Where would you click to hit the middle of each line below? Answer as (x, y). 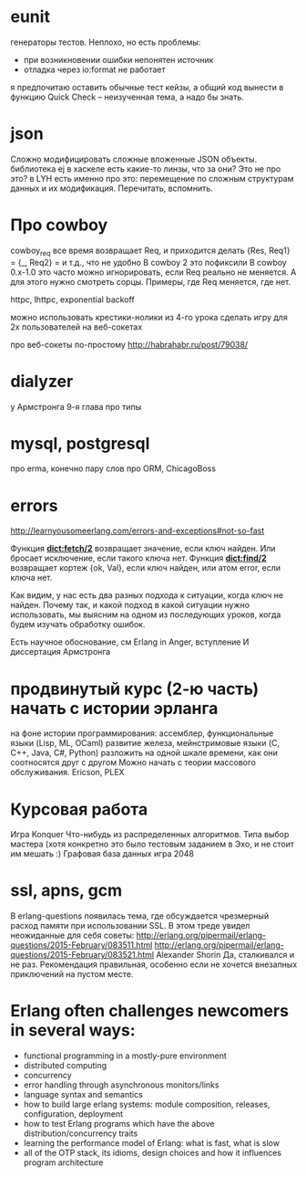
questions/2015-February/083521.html (82, 955)
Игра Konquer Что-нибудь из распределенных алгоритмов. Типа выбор (150, 835)
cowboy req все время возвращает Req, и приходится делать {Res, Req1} (150, 251)
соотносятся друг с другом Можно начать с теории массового (133, 762)
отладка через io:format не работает (95, 69)
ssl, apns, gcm (66, 891)
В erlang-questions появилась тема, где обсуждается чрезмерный (140, 916)
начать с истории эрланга (114, 708)
